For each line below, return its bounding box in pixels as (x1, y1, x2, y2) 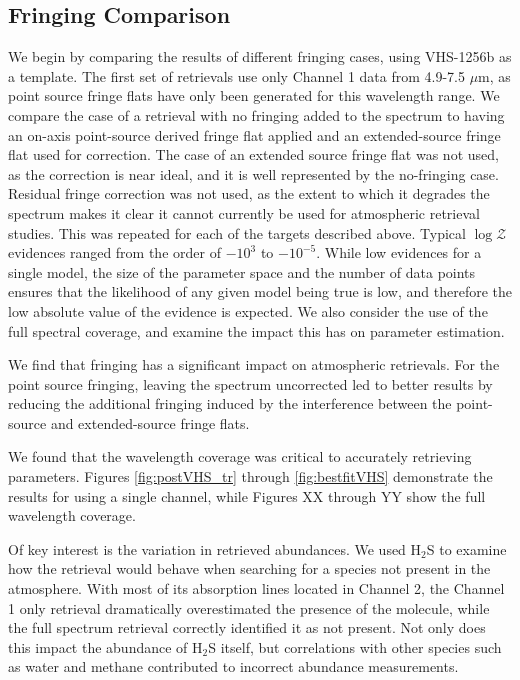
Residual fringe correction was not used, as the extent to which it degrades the (8, 183, 490, 204)
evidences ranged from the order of (8, 242, 221, 263)
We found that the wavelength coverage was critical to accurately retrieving (8, 446, 472, 467)
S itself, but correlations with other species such (208, 636, 502, 657)
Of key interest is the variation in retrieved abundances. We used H (8, 538, 422, 559)
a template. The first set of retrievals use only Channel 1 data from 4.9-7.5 (8, 65, 465, 86)
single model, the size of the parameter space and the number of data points (8, 261, 476, 282)
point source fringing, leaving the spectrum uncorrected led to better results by (8, 373, 493, 394)
